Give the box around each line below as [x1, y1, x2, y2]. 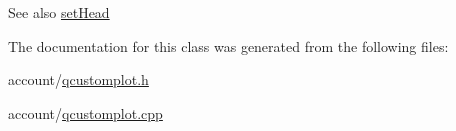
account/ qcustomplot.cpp [8, 102, 163, 123]
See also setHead [8, 2, 110, 22]
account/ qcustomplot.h [8, 69, 149, 90]
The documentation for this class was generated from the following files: [8, 35, 449, 56]
